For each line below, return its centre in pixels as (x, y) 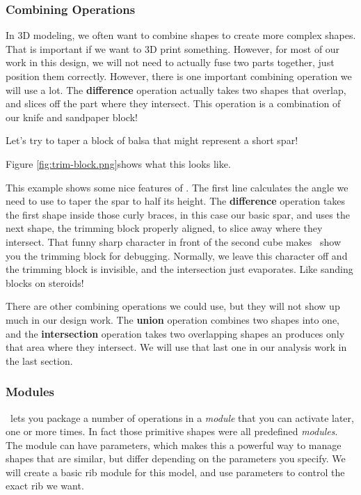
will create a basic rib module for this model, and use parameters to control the (175, 472)
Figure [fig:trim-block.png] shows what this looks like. (118, 163)
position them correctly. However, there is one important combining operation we (179, 76)
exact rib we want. (45, 486)
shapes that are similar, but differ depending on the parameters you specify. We (176, 458)
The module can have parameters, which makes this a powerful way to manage (174, 445)
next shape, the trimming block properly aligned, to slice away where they (164, 228)
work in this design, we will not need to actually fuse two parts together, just (170, 62)
